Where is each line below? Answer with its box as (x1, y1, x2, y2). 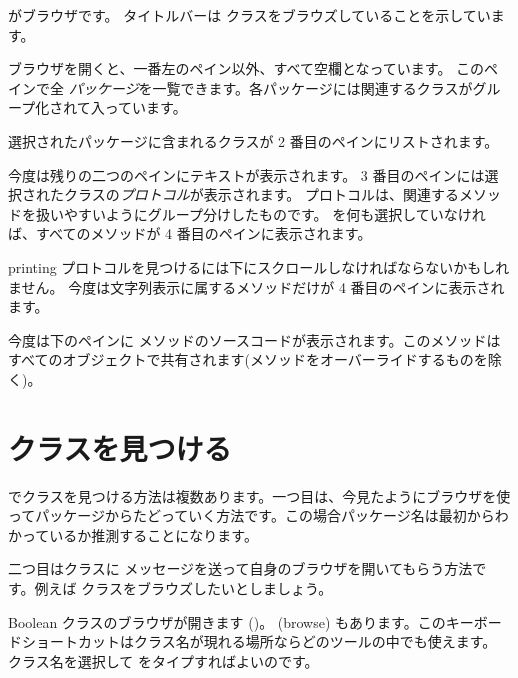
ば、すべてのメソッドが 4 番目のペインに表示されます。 (8, 223, 372, 244)
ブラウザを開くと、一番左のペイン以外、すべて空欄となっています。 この (8, 58, 485, 79)
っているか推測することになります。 (21, 524, 258, 545)
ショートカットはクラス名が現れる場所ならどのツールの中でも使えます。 (21, 631, 497, 652)
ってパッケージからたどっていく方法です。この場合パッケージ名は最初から (8, 505, 495, 526)
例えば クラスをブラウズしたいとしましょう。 (34, 578, 333, 598)
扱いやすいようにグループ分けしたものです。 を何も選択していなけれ (35, 203, 486, 224)
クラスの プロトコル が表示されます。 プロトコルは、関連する (63, 184, 459, 205)
